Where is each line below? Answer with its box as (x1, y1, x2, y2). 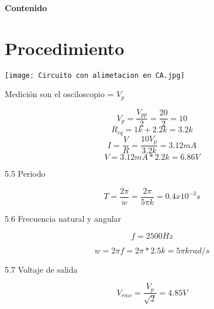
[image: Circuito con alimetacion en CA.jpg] (5, 71, 185, 80)
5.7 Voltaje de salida (5, 263, 78, 275)
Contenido (5, 2, 47, 13)
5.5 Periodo (5, 167, 46, 180)
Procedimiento (5, 36, 125, 60)
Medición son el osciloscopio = (5, 88, 114, 100)
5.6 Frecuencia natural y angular (5, 212, 122, 224)
